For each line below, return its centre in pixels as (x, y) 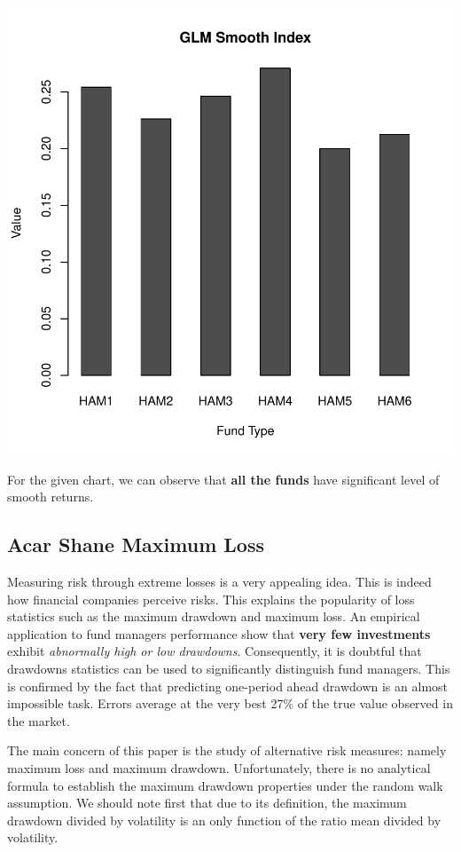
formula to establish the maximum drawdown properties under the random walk (225, 785)
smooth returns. (51, 497)
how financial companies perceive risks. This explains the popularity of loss (211, 599)
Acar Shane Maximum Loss (136, 544)
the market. (39, 720)
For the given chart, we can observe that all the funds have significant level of (223, 479)
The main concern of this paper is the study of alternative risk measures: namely (227, 750)
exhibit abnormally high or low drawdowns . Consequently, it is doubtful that (215, 651)
